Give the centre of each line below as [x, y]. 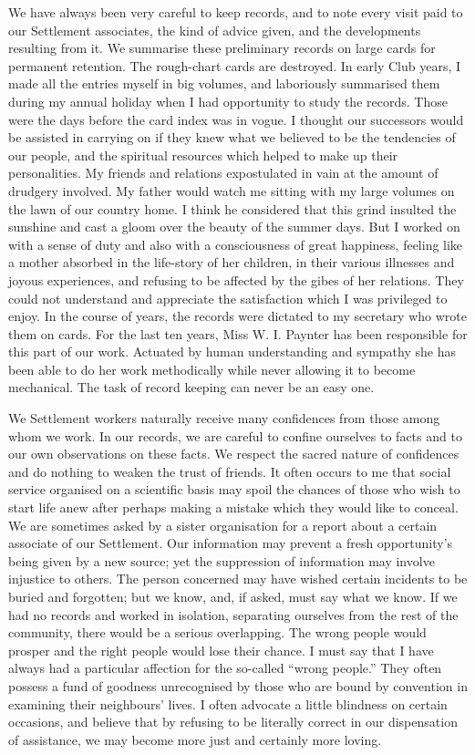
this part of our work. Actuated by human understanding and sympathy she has [232, 352]
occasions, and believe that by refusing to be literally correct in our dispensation [233, 722]
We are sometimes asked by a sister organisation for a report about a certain [223, 525]
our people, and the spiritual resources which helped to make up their [203, 155]
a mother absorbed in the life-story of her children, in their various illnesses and [232, 262]
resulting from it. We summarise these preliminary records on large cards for [222, 48]
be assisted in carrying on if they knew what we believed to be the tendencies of [232, 137]
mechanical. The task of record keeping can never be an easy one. [191, 387]
